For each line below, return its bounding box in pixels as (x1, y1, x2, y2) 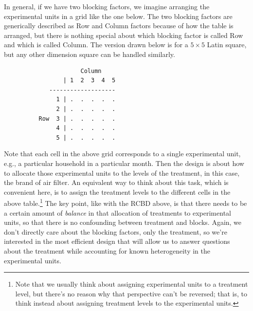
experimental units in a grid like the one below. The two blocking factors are (4, 11, 233, 21)
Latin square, (207, 39, 247, 50)
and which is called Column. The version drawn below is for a (4, 39, 188, 50)
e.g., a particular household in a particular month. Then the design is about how (4, 158, 244, 168)
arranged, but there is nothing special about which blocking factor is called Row (4, 30, 243, 40)
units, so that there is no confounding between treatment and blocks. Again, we (4, 217, 242, 227)
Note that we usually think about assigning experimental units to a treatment (15, 279, 248, 289)
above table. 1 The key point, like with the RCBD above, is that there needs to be (4, 197, 247, 208)
